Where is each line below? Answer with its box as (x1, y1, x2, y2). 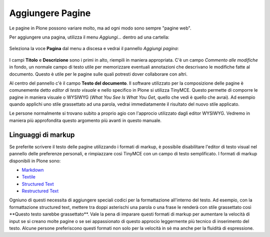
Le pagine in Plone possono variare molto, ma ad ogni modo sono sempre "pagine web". (9, 25, 191, 31)
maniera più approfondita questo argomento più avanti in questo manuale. (9, 117, 162, 123)
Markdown (21, 167, 44, 173)
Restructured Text (21, 188, 59, 194)
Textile (21, 174, 36, 180)
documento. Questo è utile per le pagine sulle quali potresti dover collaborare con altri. (9, 71, 187, 77)
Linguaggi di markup (9, 130, 75, 139)
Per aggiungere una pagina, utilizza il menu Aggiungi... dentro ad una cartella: (9, 34, 169, 40)
